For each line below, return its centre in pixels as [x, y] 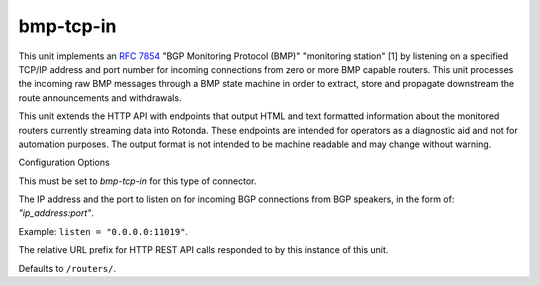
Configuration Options [64, 162]
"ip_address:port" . [56, 213]
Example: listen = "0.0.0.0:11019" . [103, 231]
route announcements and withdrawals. [100, 97]
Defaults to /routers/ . [67, 268]
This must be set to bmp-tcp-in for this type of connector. [137, 181]
